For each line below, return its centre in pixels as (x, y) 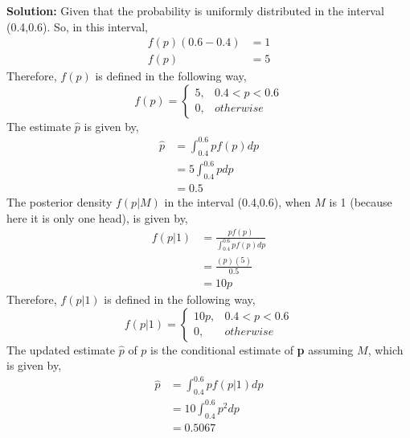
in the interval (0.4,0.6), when (238, 202)
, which (385, 349)
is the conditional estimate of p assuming (252, 349)
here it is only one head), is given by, (97, 217)
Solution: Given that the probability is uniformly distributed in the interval (195, 10)
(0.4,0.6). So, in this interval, (77, 26)
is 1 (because (361, 202)
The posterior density (59, 202)
